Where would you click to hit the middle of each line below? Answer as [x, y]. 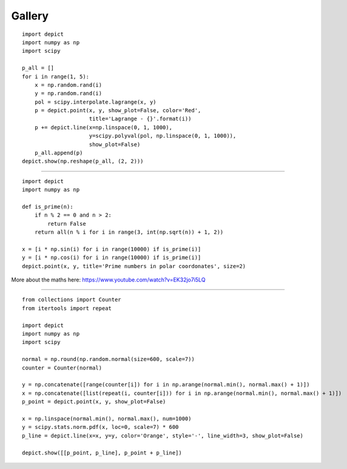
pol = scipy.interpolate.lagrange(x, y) [96, 102]
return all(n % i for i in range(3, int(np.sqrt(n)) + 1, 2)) [129, 232]
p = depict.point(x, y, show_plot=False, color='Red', [118, 110]
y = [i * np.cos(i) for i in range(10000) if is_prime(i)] [112, 258]
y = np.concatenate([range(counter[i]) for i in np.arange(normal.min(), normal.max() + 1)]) [166, 385]
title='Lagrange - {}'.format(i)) [140, 119]
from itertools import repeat [67, 308]
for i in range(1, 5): [56, 76]
